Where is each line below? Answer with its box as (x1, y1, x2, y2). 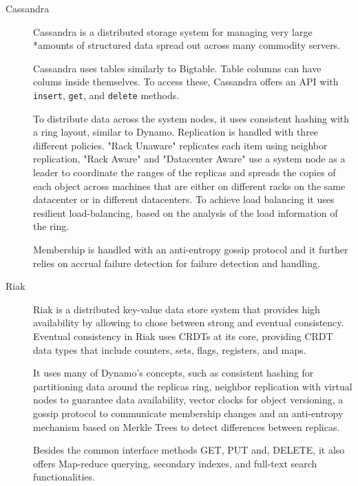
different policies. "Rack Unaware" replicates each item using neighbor (33, 138, 328, 152)
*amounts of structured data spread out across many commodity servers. (33, 38, 341, 52)
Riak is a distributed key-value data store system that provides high (33, 302, 320, 316)
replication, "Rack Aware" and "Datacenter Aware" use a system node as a (33, 151, 346, 166)
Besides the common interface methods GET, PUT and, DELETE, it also (33, 443, 345, 457)
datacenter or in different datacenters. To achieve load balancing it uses (33, 192, 335, 207)
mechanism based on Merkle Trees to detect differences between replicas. (33, 419, 340, 434)
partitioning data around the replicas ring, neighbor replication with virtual (33, 379, 352, 393)
